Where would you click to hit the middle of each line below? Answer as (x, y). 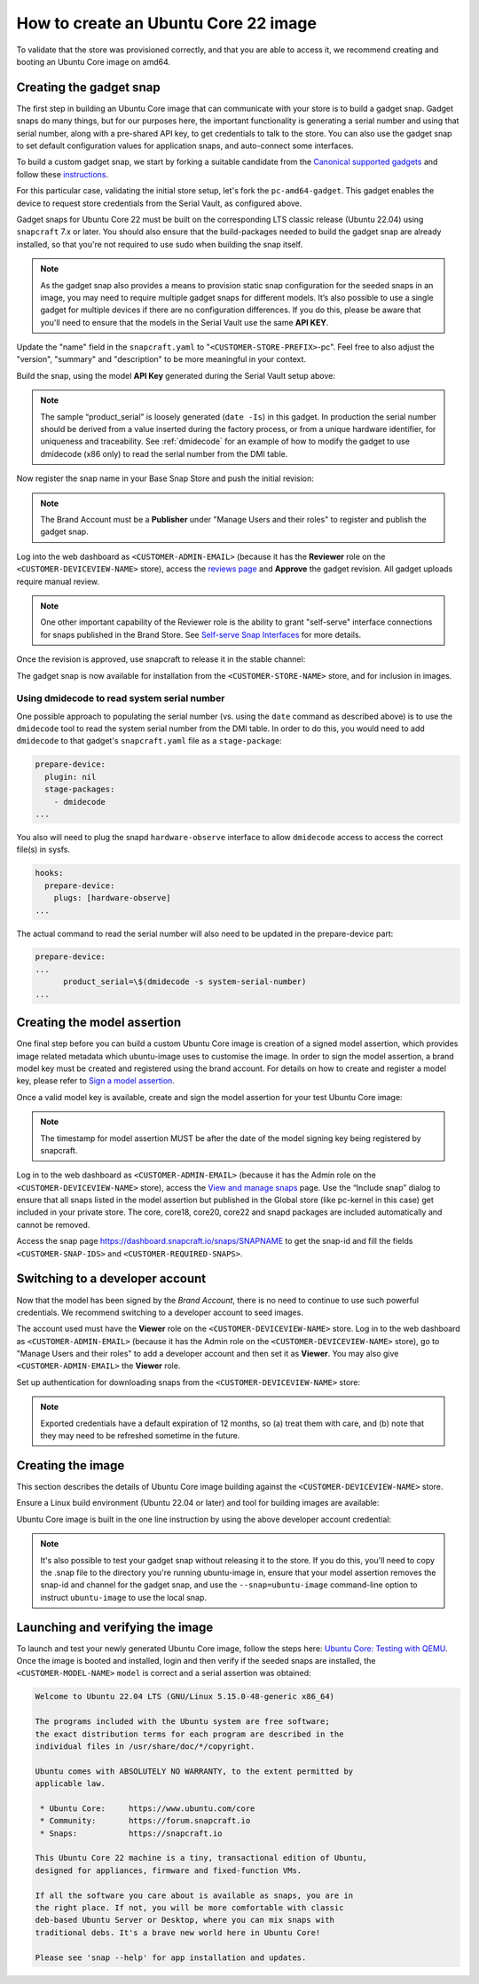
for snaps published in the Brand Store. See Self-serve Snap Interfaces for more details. (201, 634)
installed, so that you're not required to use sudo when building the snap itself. (160, 244)
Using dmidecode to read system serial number (121, 698)
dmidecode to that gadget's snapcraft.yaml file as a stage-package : (149, 741)
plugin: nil (71, 777)
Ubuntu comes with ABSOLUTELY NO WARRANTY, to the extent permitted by (194, 1771)
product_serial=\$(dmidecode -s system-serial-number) (185, 982)
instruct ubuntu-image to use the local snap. (124, 1597)
